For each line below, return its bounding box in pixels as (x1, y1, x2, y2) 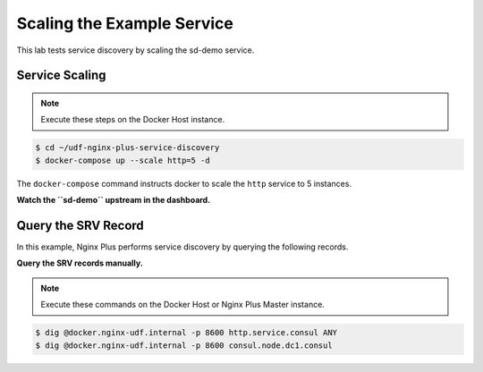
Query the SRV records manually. (16, 258, 143, 268)
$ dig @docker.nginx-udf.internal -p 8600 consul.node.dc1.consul (35, 340, 333, 351)
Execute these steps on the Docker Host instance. (40, 114, 225, 125)
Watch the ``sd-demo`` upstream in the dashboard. (16, 195, 211, 206)
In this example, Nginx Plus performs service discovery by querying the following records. (16, 241, 349, 252)
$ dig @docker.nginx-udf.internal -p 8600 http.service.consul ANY (35, 327, 338, 338)
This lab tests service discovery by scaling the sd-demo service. (16, 45, 255, 55)
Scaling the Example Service (16, 13, 234, 33)
